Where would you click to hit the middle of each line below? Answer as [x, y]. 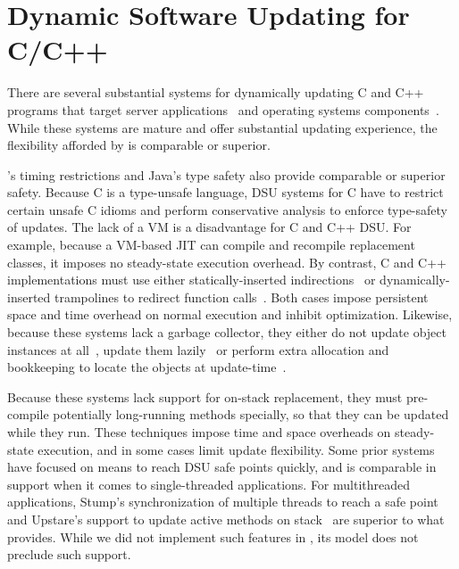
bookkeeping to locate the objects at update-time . [147, 367]
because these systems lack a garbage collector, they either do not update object [227, 332]
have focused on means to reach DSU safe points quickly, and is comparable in [222, 467]
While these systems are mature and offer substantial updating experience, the [222, 127]
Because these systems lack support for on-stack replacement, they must [205, 396]
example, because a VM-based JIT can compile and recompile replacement [211, 245]
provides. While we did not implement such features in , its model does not [213, 536]
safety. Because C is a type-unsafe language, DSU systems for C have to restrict [225, 192]
